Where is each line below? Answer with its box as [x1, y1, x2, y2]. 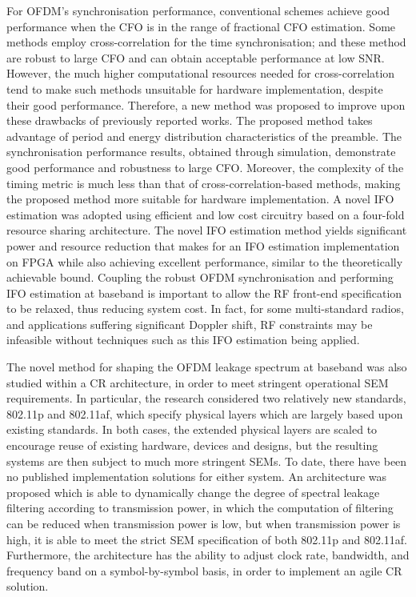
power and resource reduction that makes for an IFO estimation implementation [6, 237, 400, 254]
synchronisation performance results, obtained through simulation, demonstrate [6, 143, 396, 160]
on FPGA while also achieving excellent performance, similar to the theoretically [6, 253, 403, 270]
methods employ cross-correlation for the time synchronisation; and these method [6, 34, 406, 50]
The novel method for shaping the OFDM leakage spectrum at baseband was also [6, 359, 407, 375]
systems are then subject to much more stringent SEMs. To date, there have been [6, 452, 407, 469]
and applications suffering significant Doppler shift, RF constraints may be [6, 315, 373, 332]
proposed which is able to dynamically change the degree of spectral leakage [6, 483, 380, 500]
